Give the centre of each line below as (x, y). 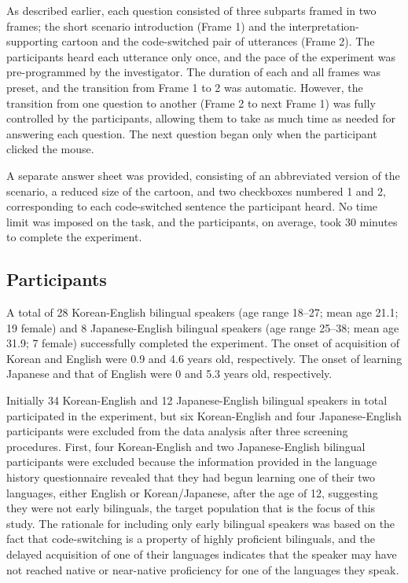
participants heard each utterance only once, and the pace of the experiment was (201, 56)
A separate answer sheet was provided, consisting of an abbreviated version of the (203, 175)
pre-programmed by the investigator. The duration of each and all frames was (194, 72)
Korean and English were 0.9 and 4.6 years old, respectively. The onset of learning (204, 358)
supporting (32, 41)
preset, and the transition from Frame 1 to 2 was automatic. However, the (185, 87)
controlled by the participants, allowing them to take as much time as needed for (201, 118)
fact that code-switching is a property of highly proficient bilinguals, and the (191, 539)
